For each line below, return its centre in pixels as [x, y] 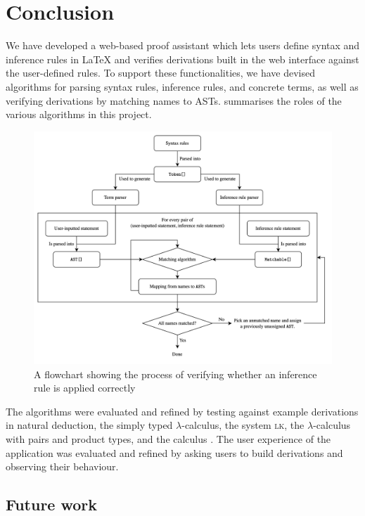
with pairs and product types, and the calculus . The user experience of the [168, 438]
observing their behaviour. [62, 466]
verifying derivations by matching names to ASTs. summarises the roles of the [174, 100]
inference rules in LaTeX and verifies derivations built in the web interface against [182, 59]
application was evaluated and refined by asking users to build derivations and [174, 452]
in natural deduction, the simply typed [89, 425]
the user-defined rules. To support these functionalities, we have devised [161, 73]
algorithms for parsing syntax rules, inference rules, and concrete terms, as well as [182, 86]
